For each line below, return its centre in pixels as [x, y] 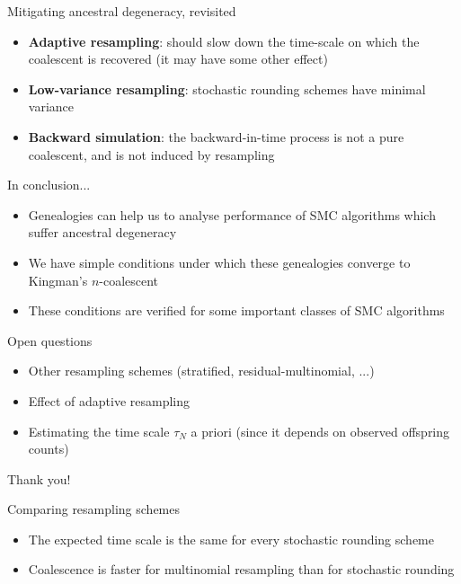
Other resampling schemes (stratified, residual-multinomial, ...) [201, 371]
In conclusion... [49, 185]
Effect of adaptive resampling [109, 400]
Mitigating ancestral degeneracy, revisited [122, 11]
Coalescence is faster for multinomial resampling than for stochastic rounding [241, 569]
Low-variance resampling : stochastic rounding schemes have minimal [227, 88]
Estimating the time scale [99, 431]
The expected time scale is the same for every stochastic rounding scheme [231, 539]
